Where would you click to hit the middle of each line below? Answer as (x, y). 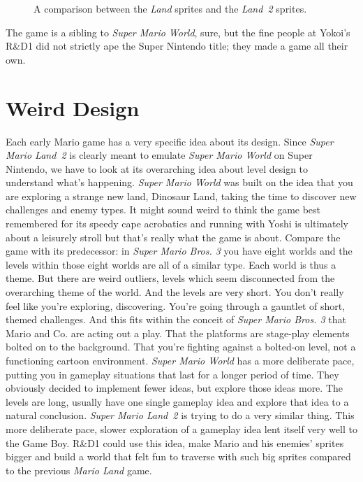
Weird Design (73, 107)
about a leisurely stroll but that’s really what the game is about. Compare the (173, 237)
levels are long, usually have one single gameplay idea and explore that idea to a (177, 401)
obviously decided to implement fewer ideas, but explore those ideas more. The (174, 388)
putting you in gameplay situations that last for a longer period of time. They (172, 374)
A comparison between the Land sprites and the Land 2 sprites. (170, 8)
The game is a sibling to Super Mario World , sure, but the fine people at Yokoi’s (178, 32)
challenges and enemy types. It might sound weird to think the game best (163, 210)
